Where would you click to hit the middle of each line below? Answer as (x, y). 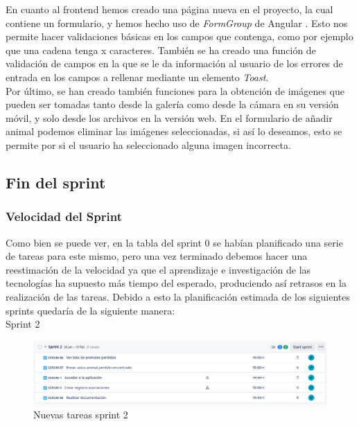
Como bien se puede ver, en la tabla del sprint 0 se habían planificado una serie (174, 242)
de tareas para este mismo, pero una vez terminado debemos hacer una (157, 256)
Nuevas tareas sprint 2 (81, 415)
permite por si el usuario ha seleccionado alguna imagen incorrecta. (148, 144)
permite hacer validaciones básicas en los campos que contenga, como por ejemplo (179, 36)
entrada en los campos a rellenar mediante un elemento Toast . (137, 77)
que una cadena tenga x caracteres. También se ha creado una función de (161, 50)
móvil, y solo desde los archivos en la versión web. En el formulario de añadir (169, 117)
